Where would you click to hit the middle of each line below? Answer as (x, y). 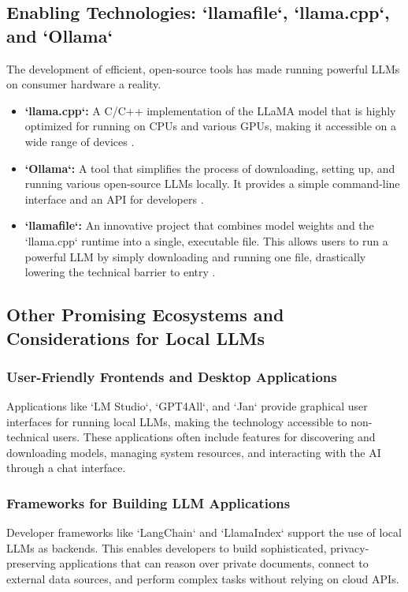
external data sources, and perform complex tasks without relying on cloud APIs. (203, 579)
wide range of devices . (80, 141)
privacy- (350, 547)
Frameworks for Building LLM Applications (148, 503)
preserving (31, 563)
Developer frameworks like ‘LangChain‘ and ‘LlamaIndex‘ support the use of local (204, 532)
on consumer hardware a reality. (84, 84)
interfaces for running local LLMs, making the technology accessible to (177, 421)
